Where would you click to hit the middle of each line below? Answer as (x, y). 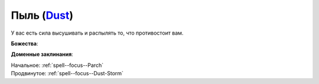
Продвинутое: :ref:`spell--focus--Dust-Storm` (67, 73)
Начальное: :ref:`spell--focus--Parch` (57, 65)
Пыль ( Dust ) (42, 15)
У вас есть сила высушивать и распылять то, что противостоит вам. (97, 33)
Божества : (25, 43)
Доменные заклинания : (42, 54)
